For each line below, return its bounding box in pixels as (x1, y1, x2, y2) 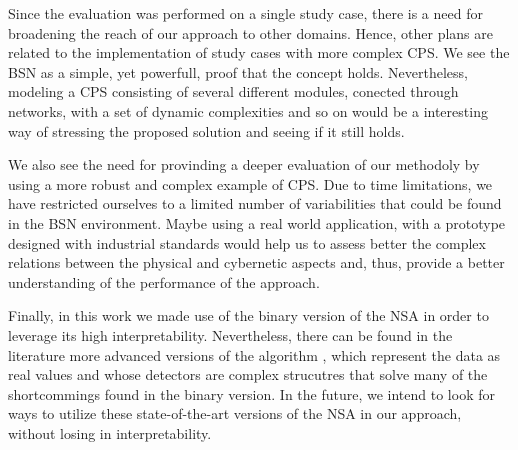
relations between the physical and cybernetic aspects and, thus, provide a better (8, 252, 505, 273)
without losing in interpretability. (8, 422, 212, 443)
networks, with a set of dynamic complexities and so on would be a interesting (8, 100, 488, 121)
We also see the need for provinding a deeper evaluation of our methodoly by (8, 154, 480, 175)
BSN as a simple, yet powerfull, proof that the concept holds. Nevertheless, (8, 61, 468, 82)
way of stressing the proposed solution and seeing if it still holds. (8, 120, 405, 141)
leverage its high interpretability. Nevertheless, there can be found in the (8, 324, 453, 345)
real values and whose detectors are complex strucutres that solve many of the (8, 364, 488, 385)
